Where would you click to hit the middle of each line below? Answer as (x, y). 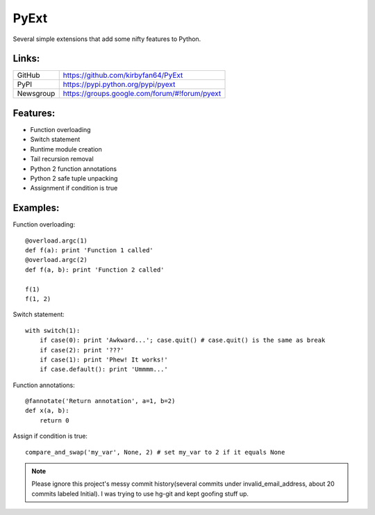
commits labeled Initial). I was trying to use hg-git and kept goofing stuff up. (140, 493)
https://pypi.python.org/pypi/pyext (119, 85)
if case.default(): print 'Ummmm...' (103, 369)
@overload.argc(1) (57, 240)
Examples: (36, 208)
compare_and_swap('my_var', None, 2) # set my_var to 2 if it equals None (155, 452)
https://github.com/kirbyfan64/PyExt (123, 75)
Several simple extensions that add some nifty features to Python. (107, 39)
